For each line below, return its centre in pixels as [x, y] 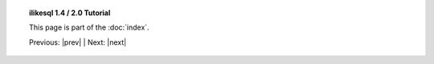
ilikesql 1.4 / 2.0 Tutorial [70, 13]
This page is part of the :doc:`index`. [89, 27]
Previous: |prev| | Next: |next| [78, 42]
